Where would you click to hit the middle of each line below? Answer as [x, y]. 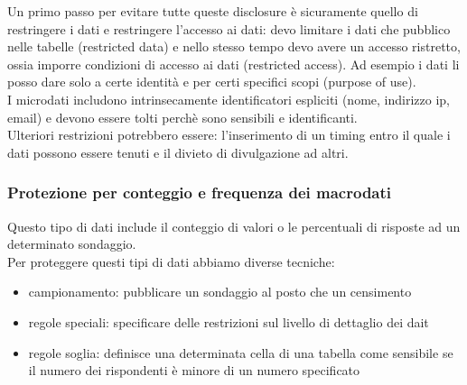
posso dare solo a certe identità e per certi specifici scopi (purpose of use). [212, 82]
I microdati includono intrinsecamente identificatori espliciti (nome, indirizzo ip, [229, 99]
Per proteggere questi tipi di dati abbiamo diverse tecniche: [171, 261]
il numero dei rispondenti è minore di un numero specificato [194, 370]
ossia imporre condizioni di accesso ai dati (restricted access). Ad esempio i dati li [233, 64]
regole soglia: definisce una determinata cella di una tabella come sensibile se [241, 352]
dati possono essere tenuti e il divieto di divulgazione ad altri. [178, 152]
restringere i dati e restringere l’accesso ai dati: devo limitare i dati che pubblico [229, 28]
